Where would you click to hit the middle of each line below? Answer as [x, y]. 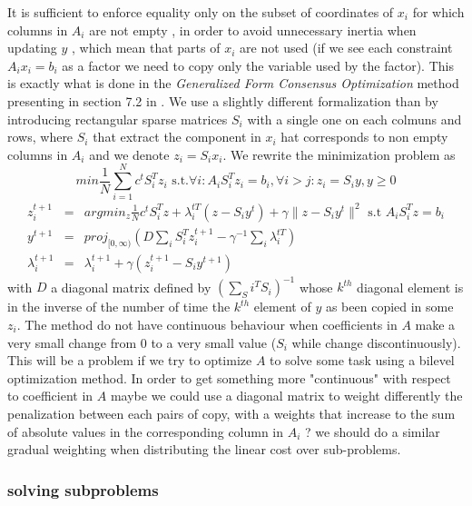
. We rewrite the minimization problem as [339, 154]
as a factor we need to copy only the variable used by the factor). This [258, 65]
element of [282, 307]
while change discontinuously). [376, 342]
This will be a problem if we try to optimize [130, 360]
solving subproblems [83, 489]
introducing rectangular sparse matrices [118, 119]
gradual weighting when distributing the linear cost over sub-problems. [204, 449]
